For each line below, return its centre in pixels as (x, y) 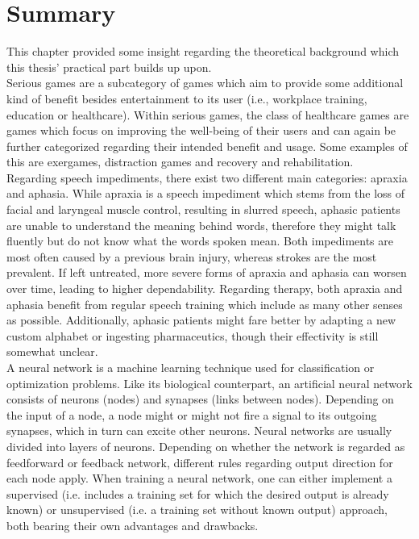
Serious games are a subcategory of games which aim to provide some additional (205, 83)
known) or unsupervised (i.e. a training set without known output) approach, (197, 510)
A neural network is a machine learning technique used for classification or (191, 367)
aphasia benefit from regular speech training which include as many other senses (205, 304)
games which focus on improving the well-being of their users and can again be (201, 130)
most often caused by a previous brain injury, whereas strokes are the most (192, 256)
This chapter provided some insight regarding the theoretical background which (203, 51)
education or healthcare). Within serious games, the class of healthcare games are (208, 114)
